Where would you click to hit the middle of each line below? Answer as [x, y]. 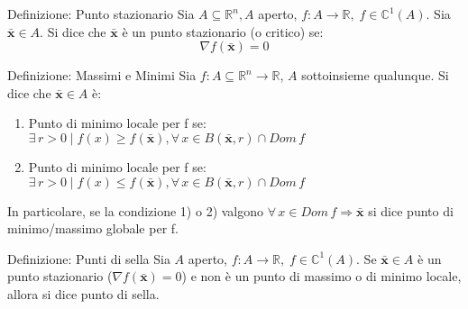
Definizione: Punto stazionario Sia [101, 14]
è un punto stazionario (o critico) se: [223, 31]
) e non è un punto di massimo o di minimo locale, [321, 276]
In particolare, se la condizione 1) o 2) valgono [136, 210]
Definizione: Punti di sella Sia [89, 258]
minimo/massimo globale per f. [93, 228]
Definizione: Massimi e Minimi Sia [102, 75]
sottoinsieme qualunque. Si [375, 75]
